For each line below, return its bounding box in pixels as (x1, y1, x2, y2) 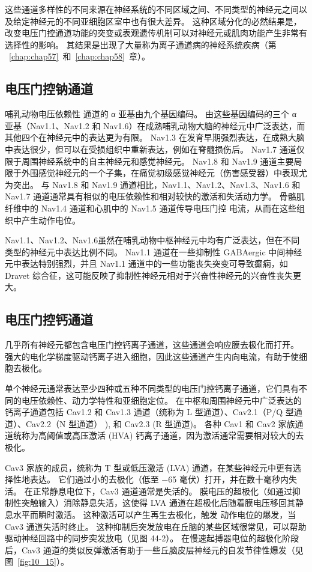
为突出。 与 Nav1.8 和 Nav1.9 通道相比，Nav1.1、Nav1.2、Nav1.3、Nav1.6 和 (5, 178, 301, 190)
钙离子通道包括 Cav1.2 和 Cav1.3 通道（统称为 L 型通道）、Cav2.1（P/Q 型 (5, 406, 294, 418)
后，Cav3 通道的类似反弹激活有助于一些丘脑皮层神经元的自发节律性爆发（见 (5, 543, 304, 556)
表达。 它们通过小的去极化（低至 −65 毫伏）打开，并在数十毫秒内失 (29, 473, 297, 485)
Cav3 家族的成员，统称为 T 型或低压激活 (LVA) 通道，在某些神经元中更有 (5, 461, 293, 473)
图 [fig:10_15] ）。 (5, 555, 69, 568)
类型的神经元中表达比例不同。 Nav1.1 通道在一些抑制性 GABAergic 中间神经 (5, 245, 302, 258)
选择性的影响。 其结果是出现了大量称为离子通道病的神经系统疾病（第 (5, 38, 277, 50)
